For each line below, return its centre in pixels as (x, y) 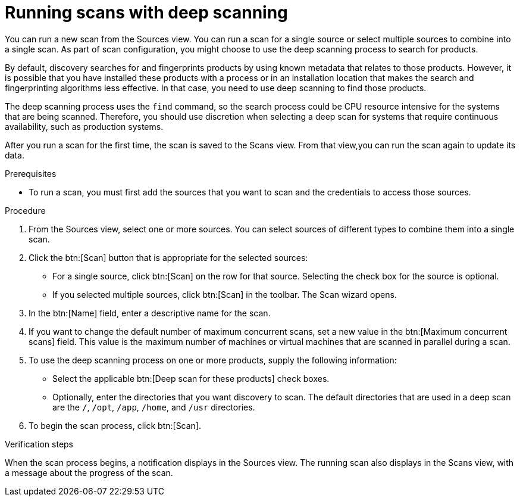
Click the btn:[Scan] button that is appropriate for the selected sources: (168, 257)
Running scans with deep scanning (146, 13)
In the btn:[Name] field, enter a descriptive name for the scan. (150, 313)
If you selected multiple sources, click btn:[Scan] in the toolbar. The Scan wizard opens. (225, 294)
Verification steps (39, 444)
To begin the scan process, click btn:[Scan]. (115, 425)
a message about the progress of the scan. (89, 472)
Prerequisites (31, 173)
